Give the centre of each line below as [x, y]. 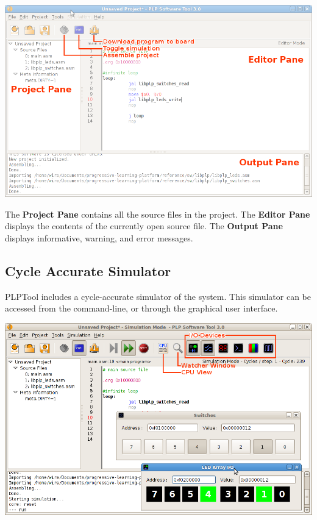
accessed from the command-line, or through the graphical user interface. [141, 308]
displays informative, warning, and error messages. [99, 238]
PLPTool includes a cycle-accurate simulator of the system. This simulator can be [158, 296]
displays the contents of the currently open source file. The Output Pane [144, 226]
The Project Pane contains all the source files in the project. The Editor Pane [158, 214]
